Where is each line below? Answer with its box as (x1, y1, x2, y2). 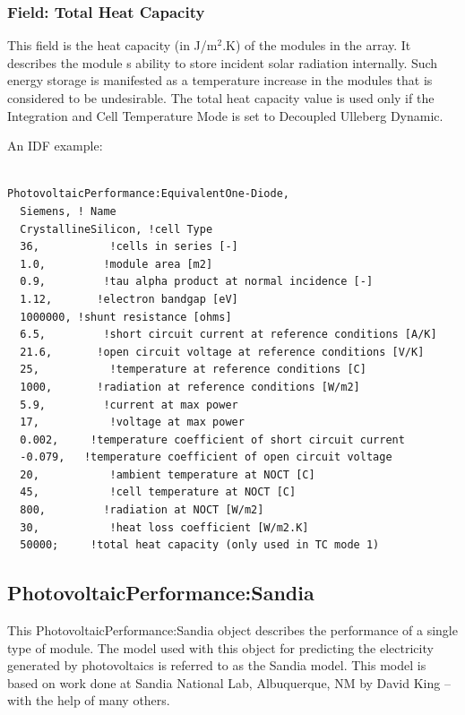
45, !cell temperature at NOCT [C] (20, 486, 297, 499)
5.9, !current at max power (20, 398, 238, 411)
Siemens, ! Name (20, 204, 116, 218)
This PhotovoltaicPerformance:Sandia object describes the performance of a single (7, 621, 458, 640)
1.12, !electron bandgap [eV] (20, 292, 238, 306)
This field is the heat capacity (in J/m (7, 36, 218, 55)
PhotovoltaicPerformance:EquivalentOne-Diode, (7, 187, 289, 201)
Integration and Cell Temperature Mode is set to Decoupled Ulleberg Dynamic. (7, 106, 443, 125)
